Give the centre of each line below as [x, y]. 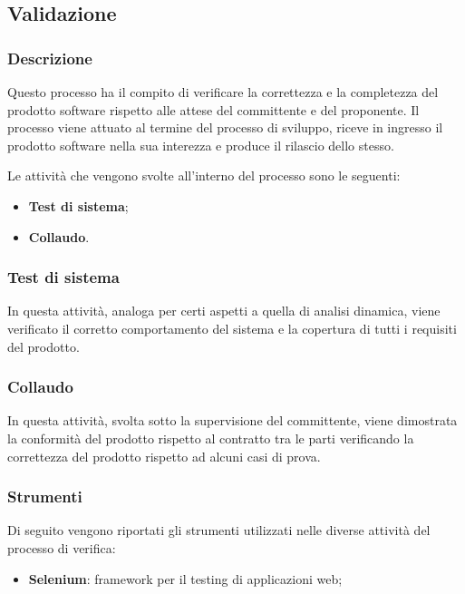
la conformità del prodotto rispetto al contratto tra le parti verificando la [211, 438]
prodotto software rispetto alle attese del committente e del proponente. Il [213, 109]
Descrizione [50, 58]
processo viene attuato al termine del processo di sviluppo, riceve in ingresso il [225, 127]
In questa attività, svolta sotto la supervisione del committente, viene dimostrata [232, 420]
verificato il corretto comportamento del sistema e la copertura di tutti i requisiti [232, 328]
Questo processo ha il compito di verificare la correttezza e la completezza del [223, 92]
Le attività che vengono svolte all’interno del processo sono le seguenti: [204, 175]
